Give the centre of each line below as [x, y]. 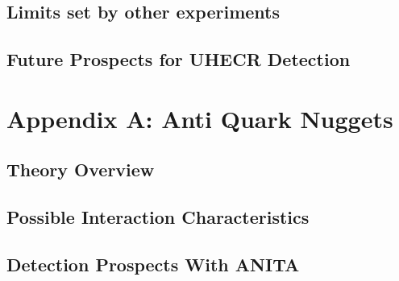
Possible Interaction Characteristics [158, 217]
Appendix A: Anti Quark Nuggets [200, 118]
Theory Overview [81, 169]
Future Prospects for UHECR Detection [179, 59]
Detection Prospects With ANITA [153, 264]
